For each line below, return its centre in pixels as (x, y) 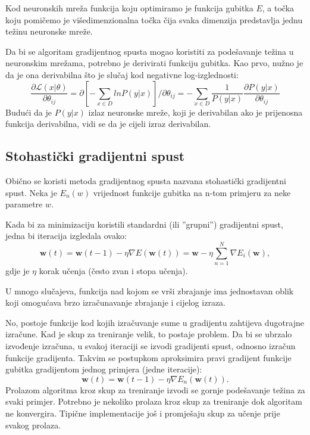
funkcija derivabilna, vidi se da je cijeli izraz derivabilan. (108, 124)
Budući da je (29, 112)
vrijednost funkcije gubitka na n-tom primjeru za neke (192, 192)
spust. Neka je (31, 192)
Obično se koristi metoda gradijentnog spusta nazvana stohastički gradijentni (146, 180)
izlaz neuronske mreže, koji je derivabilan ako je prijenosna (195, 112)
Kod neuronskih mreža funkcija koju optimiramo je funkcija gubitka (129, 8)
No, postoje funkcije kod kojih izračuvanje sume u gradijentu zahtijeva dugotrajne (155, 322)
